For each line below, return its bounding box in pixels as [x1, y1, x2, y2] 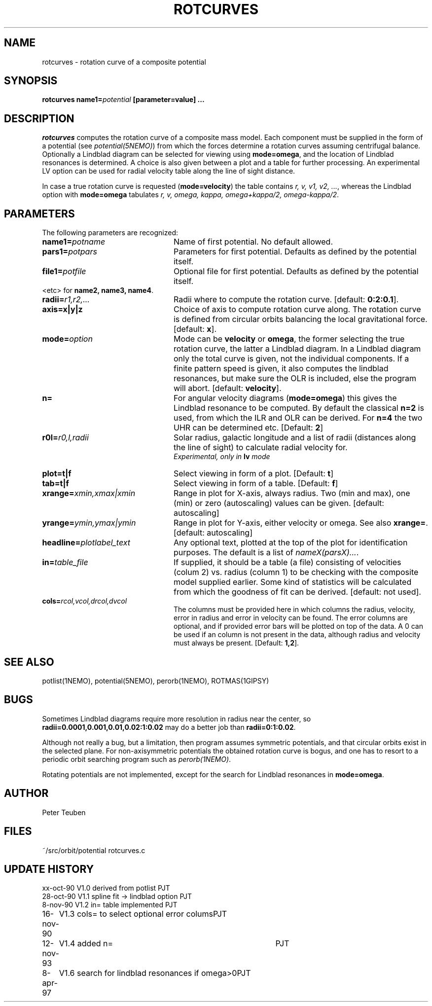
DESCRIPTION [4, 112, 74, 125]
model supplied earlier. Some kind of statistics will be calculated [173, 577, 412, 587]
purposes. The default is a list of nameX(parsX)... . [173, 547, 359, 558]
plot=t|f [42, 468, 72, 479]
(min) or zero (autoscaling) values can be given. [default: [173, 498, 384, 508]
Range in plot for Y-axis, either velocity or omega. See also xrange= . [173, 518, 428, 528]
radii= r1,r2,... [42, 294, 90, 305]
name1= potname [42, 237, 106, 247]
